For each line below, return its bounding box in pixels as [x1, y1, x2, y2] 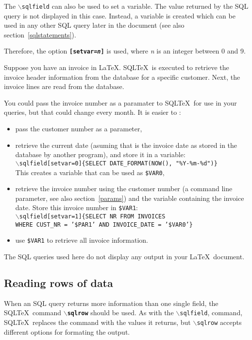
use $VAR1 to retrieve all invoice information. [15, 235, 149, 245]
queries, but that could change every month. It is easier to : [4, 107, 181, 117]
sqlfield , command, [180, 307, 243, 318]
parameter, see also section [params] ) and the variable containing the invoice [15, 193, 244, 203]
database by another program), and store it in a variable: [15, 149, 185, 160]
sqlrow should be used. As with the [67, 307, 174, 318]
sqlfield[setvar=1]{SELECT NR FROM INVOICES [19, 213, 166, 220]
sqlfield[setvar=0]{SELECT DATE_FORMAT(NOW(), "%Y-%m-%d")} [19, 160, 218, 167]
